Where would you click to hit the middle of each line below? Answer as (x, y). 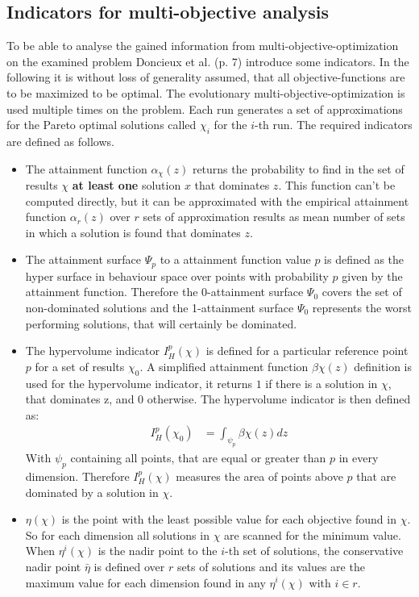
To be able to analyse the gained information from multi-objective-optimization (203, 46)
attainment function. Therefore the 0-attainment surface (164, 292)
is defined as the (364, 259)
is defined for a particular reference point (307, 351)
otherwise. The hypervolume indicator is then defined (279, 399)
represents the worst (362, 308)
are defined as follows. (60, 141)
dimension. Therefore (77, 476)
